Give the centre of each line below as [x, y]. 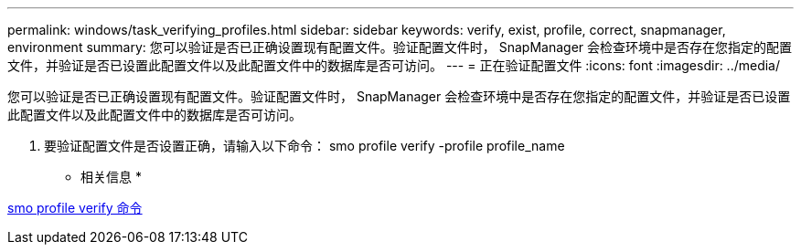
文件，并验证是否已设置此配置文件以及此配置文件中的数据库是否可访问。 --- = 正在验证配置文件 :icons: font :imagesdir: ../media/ [394, 65]
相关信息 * [111, 177]
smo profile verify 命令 [75, 208]
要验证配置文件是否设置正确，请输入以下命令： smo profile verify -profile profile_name [304, 146]
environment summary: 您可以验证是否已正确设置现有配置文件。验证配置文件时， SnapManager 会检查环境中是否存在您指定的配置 [400, 47]
